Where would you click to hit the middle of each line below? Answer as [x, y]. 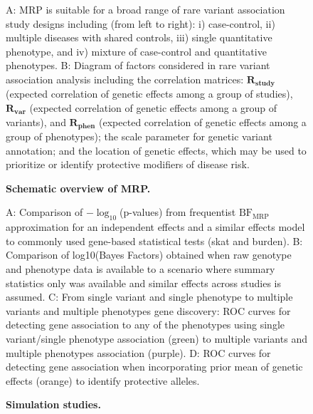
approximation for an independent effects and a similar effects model [155, 227]
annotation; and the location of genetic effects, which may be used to [156, 150]
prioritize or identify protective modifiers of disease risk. [128, 164]
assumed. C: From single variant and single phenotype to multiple [149, 297]
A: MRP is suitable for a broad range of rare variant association [145, 9]
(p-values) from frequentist [178, 212]
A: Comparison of [44, 212]
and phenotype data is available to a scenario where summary [140, 269]
